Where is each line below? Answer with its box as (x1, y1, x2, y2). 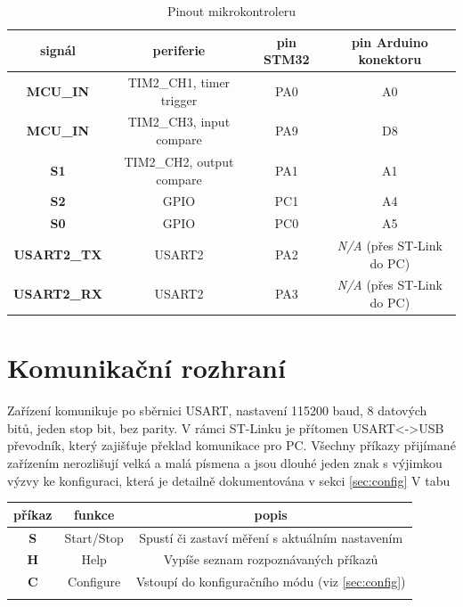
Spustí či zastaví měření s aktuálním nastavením (139, 528, 403, 546)
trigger (160, 90, 198, 109)
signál (39, 41, 77, 60)
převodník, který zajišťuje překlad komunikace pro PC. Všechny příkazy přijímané (7, 436, 456, 455)
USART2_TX (13, 244, 102, 263)
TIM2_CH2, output (124, 152, 234, 170)
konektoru (358, 50, 422, 69)
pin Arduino (351, 32, 428, 51)
